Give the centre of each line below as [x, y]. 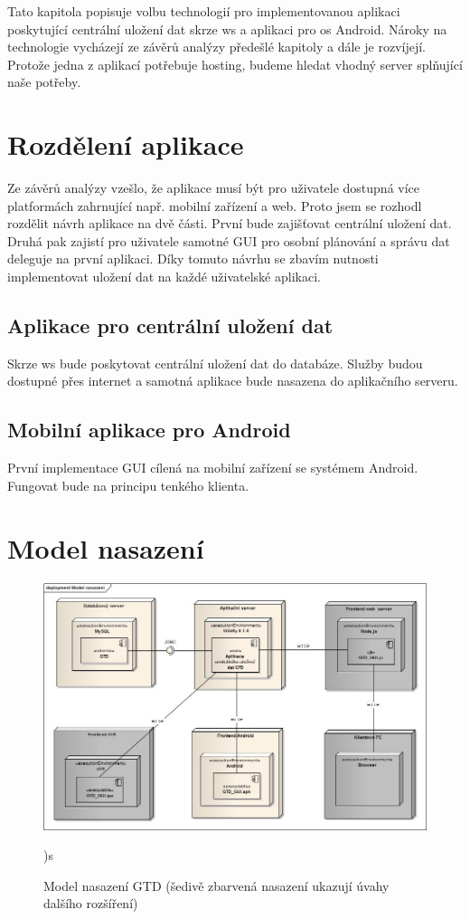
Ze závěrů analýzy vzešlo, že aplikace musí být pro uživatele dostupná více [214, 188]
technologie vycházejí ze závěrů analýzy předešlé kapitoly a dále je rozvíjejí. [216, 47]
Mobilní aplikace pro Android [149, 430]
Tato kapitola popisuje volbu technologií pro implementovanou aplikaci [204, 11]
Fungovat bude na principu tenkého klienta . [128, 485]
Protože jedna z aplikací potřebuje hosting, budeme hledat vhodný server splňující [235, 64]
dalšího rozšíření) [91, 903]
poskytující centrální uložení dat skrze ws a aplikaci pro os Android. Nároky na [227, 29]
